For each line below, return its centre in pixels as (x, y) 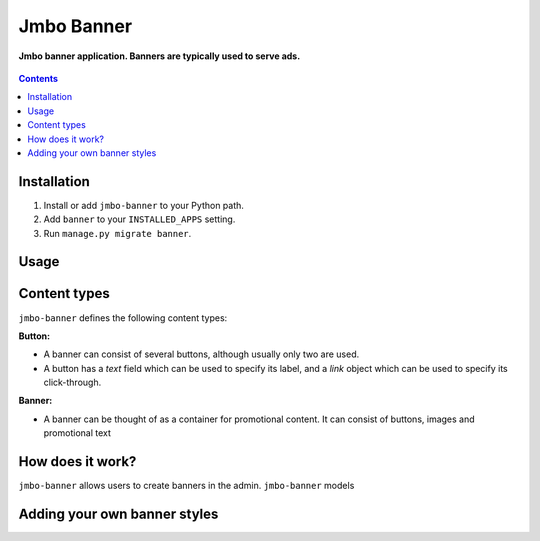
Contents (38, 78)
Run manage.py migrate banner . (117, 233)
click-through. (72, 382)
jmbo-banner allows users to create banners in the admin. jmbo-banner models (186, 486)
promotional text (77, 433)
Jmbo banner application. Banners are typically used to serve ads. (159, 56)
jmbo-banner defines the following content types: (123, 317)
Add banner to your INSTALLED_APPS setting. (139, 219)
